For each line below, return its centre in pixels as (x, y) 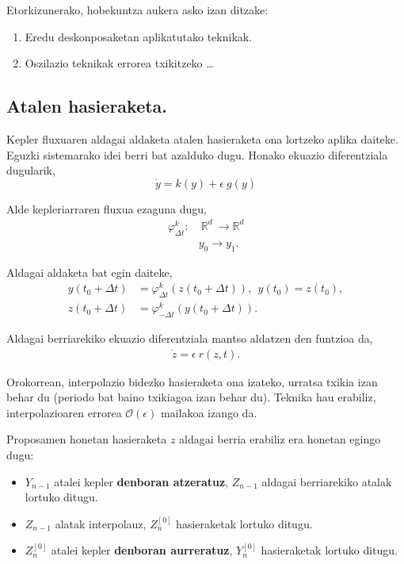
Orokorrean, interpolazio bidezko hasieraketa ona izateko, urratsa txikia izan (192, 381)
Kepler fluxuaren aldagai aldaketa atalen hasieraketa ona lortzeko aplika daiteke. (202, 138)
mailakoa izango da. (209, 412)
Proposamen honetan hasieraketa (87, 439)
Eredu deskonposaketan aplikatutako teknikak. (139, 36)
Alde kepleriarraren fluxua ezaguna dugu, (107, 208)
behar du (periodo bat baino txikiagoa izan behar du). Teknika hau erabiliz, (191, 397)
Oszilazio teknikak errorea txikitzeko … (119, 63)
